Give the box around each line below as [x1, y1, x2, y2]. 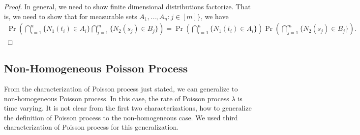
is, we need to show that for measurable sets [4, 11, 137, 21]
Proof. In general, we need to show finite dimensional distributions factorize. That [4, 1, 251, 11]
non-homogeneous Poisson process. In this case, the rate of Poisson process [4, 93, 229, 103]
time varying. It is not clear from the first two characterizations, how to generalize [4, 103, 252, 113]
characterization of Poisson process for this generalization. [4, 122, 179, 132]
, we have [200, 11, 229, 21]
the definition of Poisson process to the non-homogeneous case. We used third [4, 112, 238, 122]
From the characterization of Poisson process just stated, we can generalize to [4, 84, 238, 94]
